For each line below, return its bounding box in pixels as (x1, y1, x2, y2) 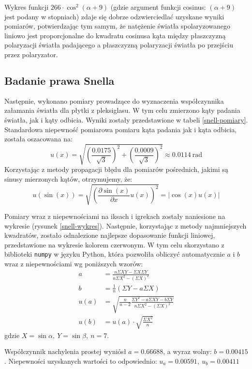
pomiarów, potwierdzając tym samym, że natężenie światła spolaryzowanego (4, 21, 230, 31)
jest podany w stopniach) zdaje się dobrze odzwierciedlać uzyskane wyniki (4, 11, 224, 21)
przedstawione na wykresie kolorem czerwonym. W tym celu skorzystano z (4, 239, 224, 249)
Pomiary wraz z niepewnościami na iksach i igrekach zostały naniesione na (4, 211, 225, 221)
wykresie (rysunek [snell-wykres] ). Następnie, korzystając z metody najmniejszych (4, 220, 247, 231)
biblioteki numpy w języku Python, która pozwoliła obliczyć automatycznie (4, 249, 225, 259)
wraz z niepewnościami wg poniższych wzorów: (4, 259, 143, 269)
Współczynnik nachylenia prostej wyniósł (4, 346, 126, 356)
